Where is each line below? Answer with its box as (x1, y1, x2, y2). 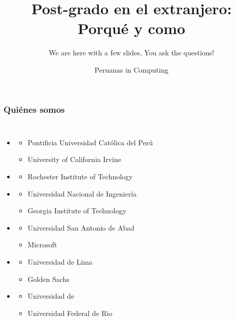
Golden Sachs (27, 273, 70, 284)
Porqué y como (78, 18, 185, 39)
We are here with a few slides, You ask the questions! (49, 47, 214, 58)
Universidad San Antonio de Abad (27, 222, 135, 233)
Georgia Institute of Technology (27, 205, 126, 216)
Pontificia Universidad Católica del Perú (27, 137, 153, 147)
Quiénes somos (4, 103, 65, 115)
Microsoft (27, 239, 57, 250)
